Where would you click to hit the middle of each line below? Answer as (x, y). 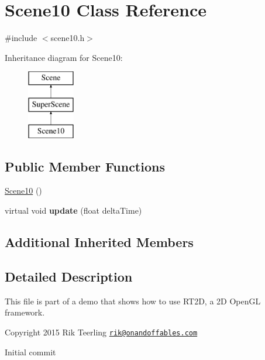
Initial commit (30, 352)
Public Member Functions (85, 166)
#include (21, 38)
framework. (25, 312)
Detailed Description (69, 276)
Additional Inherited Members (99, 242)
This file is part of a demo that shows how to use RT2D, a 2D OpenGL (133, 301)
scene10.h (68, 38)
